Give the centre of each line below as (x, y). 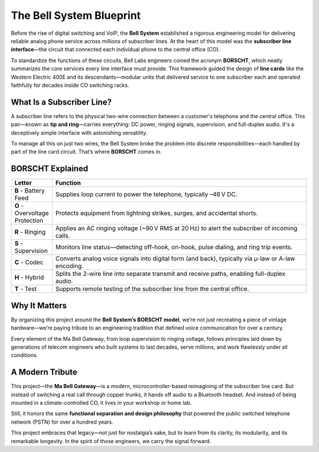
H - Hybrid (29, 278)
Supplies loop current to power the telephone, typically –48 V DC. (146, 194)
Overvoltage (32, 213)
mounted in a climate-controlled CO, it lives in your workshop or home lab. (101, 403)
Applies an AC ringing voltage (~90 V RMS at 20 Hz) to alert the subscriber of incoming (176, 229)
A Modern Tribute (44, 372)
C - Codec (29, 262)
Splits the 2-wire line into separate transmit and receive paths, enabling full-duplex (170, 274)
